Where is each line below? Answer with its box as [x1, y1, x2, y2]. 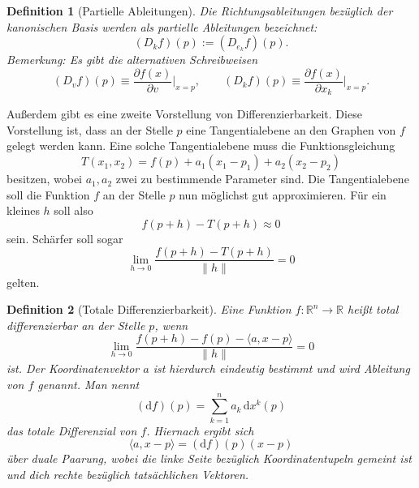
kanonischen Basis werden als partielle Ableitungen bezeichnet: [6, 18, 317, 35]
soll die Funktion [6, 186, 90, 203]
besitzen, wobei [6, 170, 83, 187]
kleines [6, 202, 40, 219]
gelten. [6, 273, 40, 290]
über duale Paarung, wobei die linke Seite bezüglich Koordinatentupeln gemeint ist [6, 450, 412, 467]
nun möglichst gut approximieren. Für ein [179, 186, 387, 203]
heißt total [348, 301, 399, 318]
